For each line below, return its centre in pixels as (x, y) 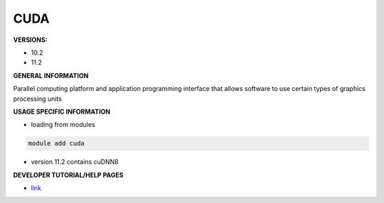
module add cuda (57, 143)
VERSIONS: (30, 40)
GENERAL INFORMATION (51, 75)
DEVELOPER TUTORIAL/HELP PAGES (68, 175)
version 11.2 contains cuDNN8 (75, 162)
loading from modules (63, 125)
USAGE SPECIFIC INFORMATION (62, 111)
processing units (37, 99)
